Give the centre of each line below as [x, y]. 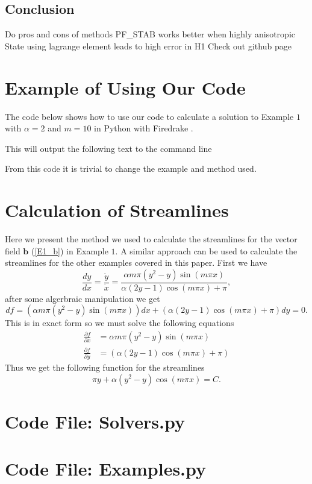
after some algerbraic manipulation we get [83, 298]
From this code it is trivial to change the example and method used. [131, 168]
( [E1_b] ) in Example [70, 250]
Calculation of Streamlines [117, 210]
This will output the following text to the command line [108, 148]
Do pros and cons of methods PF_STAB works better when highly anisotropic [150, 34]
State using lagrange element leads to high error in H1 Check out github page [148, 46]
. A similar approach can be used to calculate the [206, 250]
